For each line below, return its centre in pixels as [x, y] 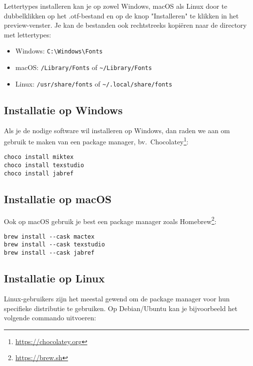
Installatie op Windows [63, 110]
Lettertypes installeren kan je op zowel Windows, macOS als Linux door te [116, 6]
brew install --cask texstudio [54, 245]
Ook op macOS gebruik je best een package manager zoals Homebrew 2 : [110, 220]
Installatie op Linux [54, 278]
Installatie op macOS [58, 199]
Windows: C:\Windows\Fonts [59, 51]
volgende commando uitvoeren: [50, 318]
